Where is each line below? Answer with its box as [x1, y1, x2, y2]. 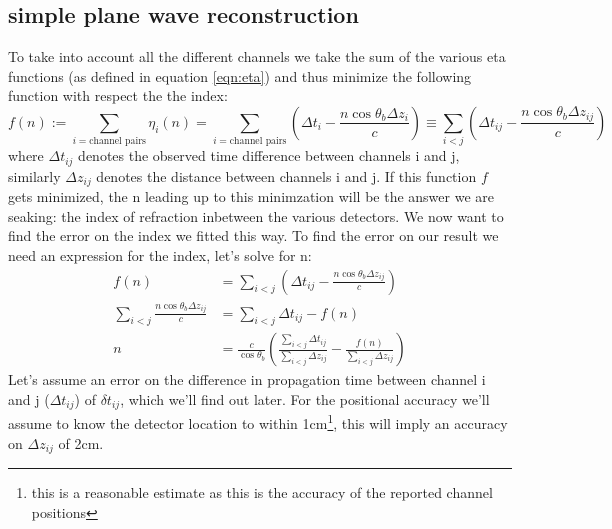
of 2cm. [58, 432, 104, 453]
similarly [8, 165, 61, 186]
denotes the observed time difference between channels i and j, [78, 145, 460, 166]
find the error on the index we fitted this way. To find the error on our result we [8, 225, 499, 246]
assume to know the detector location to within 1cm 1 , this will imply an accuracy [8, 410, 508, 434]
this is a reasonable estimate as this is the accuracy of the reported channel [31, 482, 493, 503]
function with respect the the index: [8, 85, 228, 106]
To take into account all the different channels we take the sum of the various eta [8, 46, 506, 67]
